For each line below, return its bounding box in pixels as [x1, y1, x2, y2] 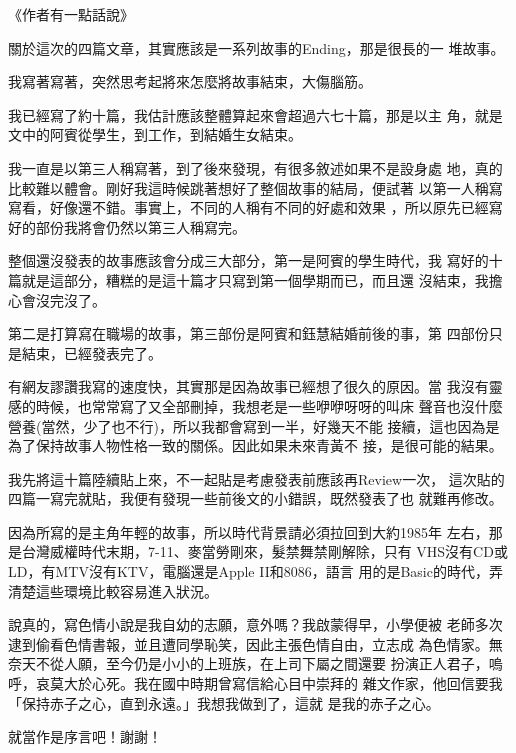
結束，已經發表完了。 [21, 342, 162, 363]
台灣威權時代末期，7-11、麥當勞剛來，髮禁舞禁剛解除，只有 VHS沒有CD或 [21, 541, 508, 562]
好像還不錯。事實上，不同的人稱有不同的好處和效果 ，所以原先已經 [49, 197, 489, 218]
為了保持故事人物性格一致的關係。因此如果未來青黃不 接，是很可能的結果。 [8, 435, 503, 456]
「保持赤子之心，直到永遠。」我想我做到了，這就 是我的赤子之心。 [8, 692, 440, 713]
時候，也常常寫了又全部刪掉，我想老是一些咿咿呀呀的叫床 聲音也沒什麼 [35, 395, 503, 416]
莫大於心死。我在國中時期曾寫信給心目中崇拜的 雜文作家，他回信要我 [49, 673, 503, 694]
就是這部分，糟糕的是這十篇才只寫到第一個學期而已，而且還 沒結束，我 [21, 269, 489, 290]
